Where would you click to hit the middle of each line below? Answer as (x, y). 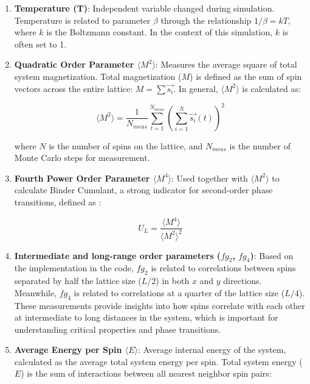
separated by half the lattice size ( (78, 281)
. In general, (196, 88)
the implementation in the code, (74, 268)
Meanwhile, (36, 292)
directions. (243, 281)
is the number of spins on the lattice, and (126, 145)
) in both (173, 281)
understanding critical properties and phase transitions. (118, 329)
